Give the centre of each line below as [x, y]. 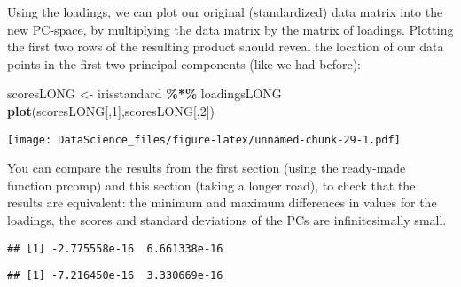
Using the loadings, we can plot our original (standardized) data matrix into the [225, 12]
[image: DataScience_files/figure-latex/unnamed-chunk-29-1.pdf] [204, 140]
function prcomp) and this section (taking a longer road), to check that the [211, 185]
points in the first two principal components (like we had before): [184, 63]
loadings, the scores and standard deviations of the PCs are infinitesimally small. [227, 220]
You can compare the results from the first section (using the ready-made [207, 168]
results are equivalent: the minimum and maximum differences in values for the [222, 202]
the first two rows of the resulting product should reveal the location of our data [226, 47]
